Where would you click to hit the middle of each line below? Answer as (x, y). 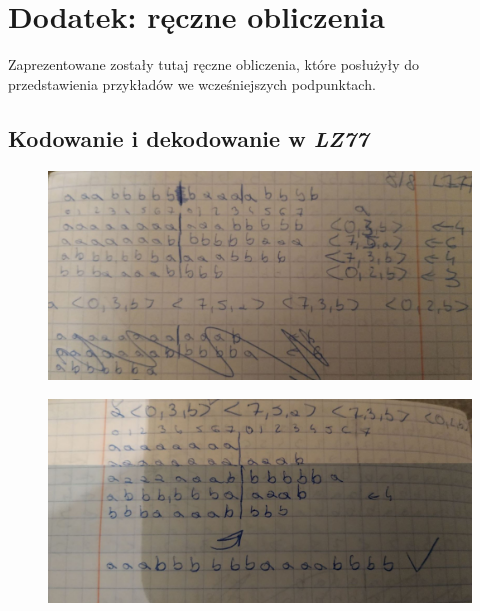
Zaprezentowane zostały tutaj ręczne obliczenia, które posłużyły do (214, 64)
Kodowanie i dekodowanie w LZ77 (188, 137)
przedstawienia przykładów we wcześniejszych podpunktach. (192, 83)
